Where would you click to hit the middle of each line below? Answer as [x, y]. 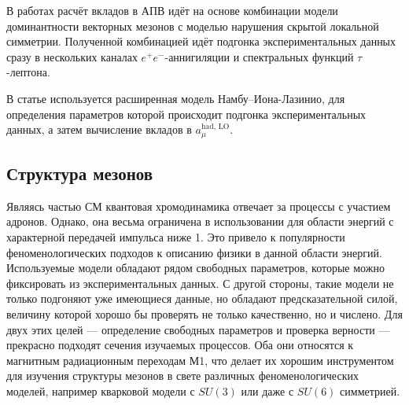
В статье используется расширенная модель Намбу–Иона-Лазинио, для [176, 98]
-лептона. [28, 72]
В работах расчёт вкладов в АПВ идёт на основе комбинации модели [172, 10]
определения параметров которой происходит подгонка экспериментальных [186, 114]
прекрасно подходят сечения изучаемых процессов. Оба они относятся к [180, 345]
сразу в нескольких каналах [72, 56]
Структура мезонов [80, 173]
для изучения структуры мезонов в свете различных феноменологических [182, 376]
